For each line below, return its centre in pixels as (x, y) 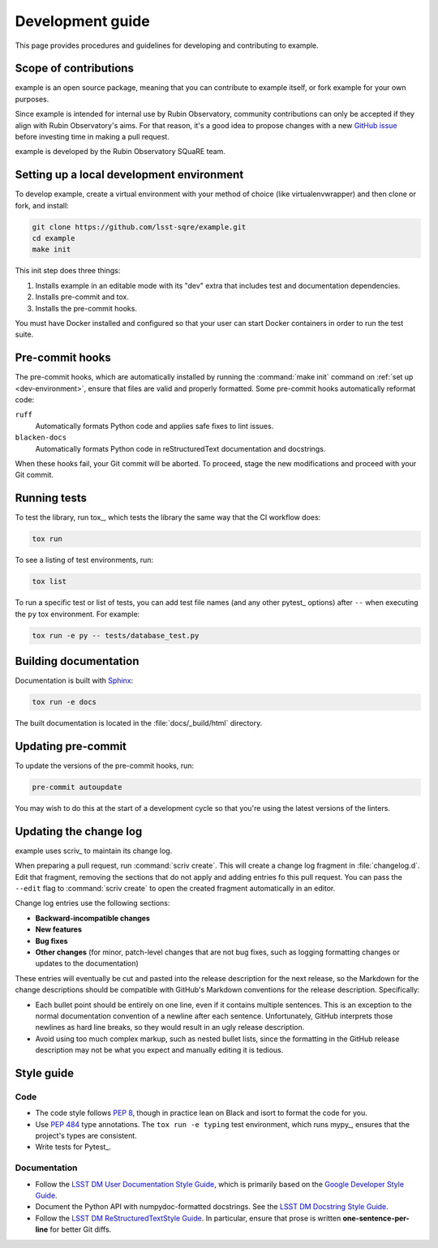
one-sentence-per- (376, 1218)
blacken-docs (41, 437)
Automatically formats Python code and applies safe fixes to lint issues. (155, 426)
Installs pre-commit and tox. (82, 297)
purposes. (32, 99)
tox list (49, 581)
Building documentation (77, 661)
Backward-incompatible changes (92, 918)
